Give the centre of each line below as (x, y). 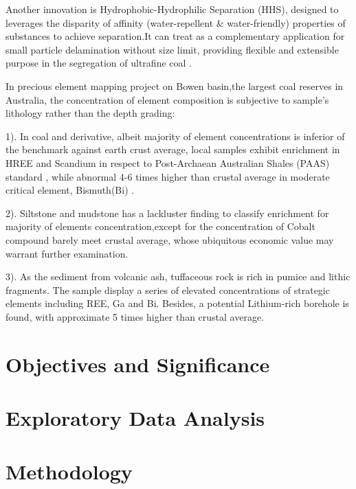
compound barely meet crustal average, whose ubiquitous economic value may (170, 239)
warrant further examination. (67, 253)
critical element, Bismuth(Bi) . (70, 190)
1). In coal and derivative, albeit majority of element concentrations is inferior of (175, 136)
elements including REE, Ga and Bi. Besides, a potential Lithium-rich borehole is (177, 303)
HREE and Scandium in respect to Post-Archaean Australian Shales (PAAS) (168, 162)
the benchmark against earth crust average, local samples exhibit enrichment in (173, 149)
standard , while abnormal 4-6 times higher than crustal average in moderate (168, 176)
